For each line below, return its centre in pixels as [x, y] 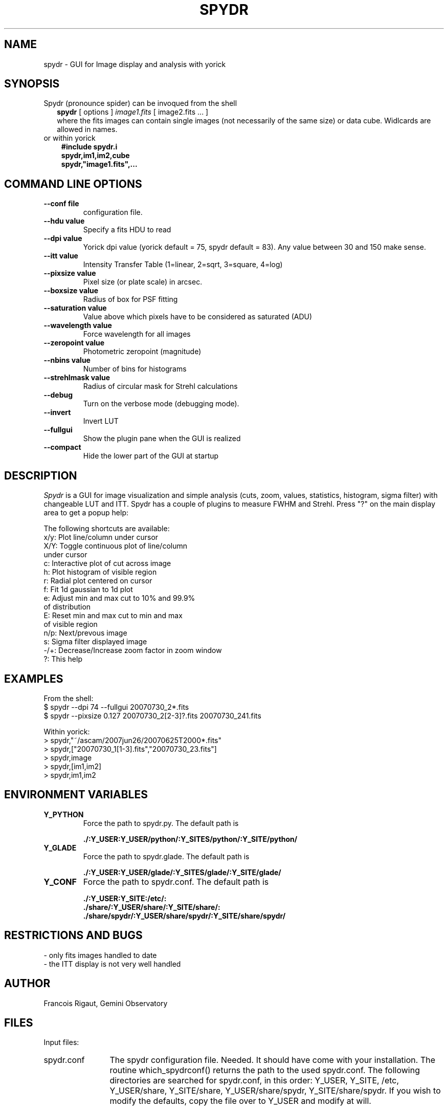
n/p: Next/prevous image [85, 633]
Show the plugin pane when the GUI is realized [162, 439]
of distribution [67, 607]
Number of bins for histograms [135, 369]
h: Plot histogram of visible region [100, 572]
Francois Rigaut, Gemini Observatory [106, 1003]
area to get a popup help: [86, 513]
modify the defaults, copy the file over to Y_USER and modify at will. [240, 1101]
